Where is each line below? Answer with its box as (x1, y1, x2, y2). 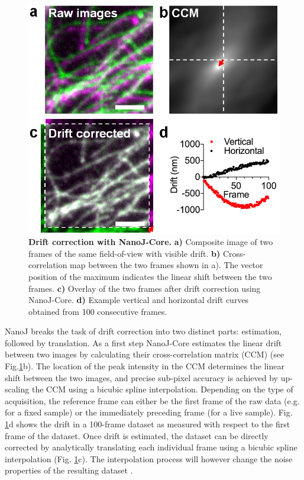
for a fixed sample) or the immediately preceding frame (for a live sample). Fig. (5, 406, 293, 418)
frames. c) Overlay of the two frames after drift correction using (28, 282, 261, 294)
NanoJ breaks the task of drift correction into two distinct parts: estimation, (5, 325, 282, 337)
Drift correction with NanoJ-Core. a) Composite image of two (28, 236, 273, 248)
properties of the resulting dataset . (5, 464, 133, 476)
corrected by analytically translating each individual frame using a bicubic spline (5, 441, 297, 453)
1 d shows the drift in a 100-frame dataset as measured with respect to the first (5, 418, 290, 430)
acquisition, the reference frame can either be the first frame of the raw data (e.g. (5, 394, 300, 407)
